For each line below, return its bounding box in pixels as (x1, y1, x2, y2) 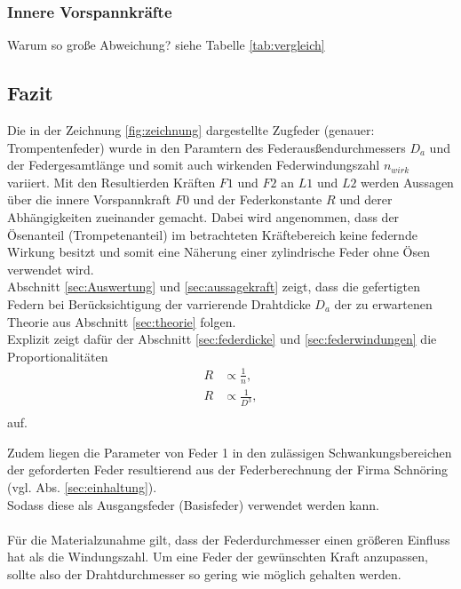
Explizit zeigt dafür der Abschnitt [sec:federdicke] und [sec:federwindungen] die (7, 330, 437, 348)
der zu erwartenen (334, 294, 433, 313)
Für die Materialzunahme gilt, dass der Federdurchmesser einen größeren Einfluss (7, 529, 450, 548)
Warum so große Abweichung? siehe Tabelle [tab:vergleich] (7, 36, 325, 54)
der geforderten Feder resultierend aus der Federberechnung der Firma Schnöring (7, 460, 448, 479)
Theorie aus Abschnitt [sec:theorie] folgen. (7, 312, 236, 330)
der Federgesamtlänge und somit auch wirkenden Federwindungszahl (7, 155, 380, 174)
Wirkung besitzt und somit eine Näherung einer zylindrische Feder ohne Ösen (7, 243, 430, 261)
